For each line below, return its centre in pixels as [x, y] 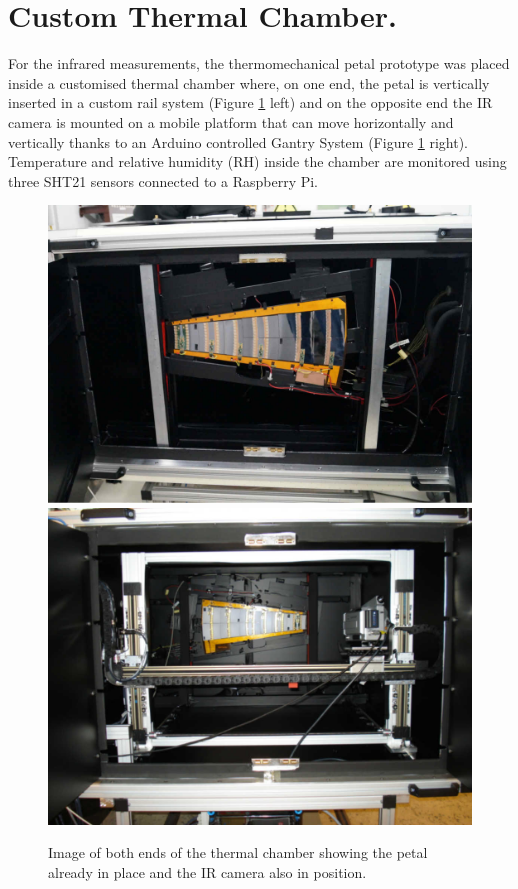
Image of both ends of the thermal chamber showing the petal [238, 852]
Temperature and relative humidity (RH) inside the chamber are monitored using [257, 161]
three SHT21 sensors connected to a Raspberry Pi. [163, 180]
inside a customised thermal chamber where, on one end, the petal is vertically [249, 82]
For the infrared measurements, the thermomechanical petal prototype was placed [259, 63]
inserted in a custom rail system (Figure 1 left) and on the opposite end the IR [250, 102]
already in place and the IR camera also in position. [207, 871]
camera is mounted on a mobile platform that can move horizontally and [231, 121]
